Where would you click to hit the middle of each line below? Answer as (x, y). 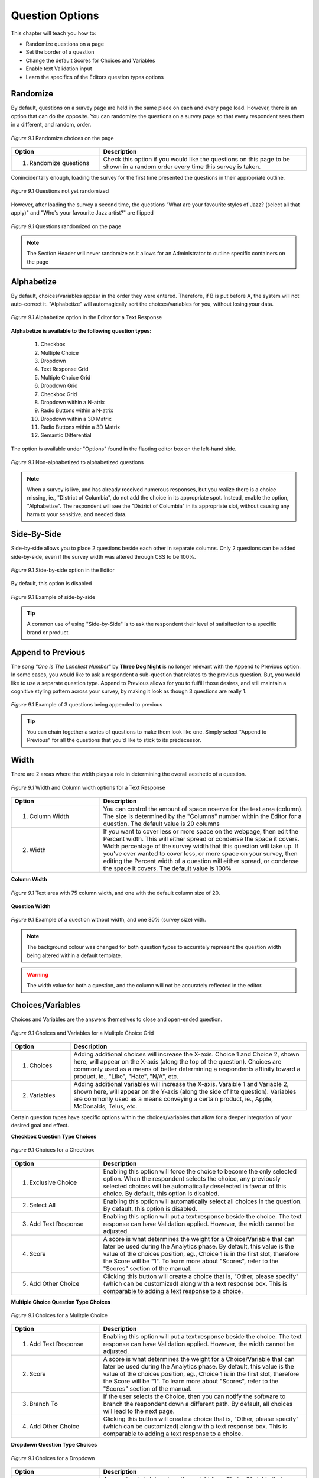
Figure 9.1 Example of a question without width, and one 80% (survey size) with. (108, 920)
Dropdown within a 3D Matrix (76, 419)
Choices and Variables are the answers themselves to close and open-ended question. (117, 1019)
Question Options (55, 15)
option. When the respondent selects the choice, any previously (192, 1178)
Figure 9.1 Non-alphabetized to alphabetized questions (77, 462)
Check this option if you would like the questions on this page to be (197, 159)
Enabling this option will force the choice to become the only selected (200, 1171)
